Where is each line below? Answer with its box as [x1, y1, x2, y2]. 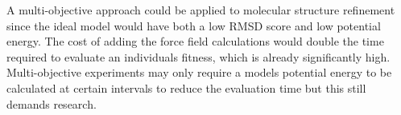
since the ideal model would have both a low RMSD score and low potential [6, 17, 381, 34]
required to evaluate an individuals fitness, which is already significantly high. [6, 48, 391, 65]
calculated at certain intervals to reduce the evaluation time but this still [6, 79, 366, 96]
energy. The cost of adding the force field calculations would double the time [6, 33, 384, 50]
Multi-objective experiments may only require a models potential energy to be [6, 64, 392, 81]
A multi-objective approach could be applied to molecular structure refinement [6, 2, 395, 18]
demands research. [6, 95, 97, 112]
